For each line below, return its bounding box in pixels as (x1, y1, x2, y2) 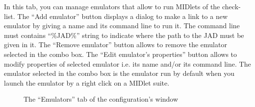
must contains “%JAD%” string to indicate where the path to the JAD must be (4, 30, 244, 40)
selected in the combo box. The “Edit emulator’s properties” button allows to (4, 49, 237, 59)
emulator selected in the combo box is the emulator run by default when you (4, 68, 235, 78)
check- (222, 1, 241, 11)
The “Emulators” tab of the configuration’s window (24, 94, 178, 104)
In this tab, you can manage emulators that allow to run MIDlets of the (4, 1, 220, 11)
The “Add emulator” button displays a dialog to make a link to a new (17, 11, 228, 21)
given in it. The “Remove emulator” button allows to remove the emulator (4, 39, 227, 50)
